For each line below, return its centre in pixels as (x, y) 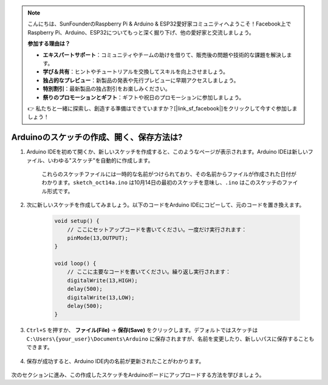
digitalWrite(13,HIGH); (102, 280)
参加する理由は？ (49, 44)
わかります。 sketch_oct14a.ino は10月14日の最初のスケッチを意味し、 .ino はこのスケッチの (162, 183)
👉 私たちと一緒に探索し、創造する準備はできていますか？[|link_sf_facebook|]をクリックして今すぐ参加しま (162, 108)
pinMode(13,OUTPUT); (98, 238)
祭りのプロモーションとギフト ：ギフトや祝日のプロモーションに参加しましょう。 (144, 97)
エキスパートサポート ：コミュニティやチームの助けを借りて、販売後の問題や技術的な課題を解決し (165, 55)
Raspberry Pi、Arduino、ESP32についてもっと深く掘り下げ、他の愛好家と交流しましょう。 (141, 32)
